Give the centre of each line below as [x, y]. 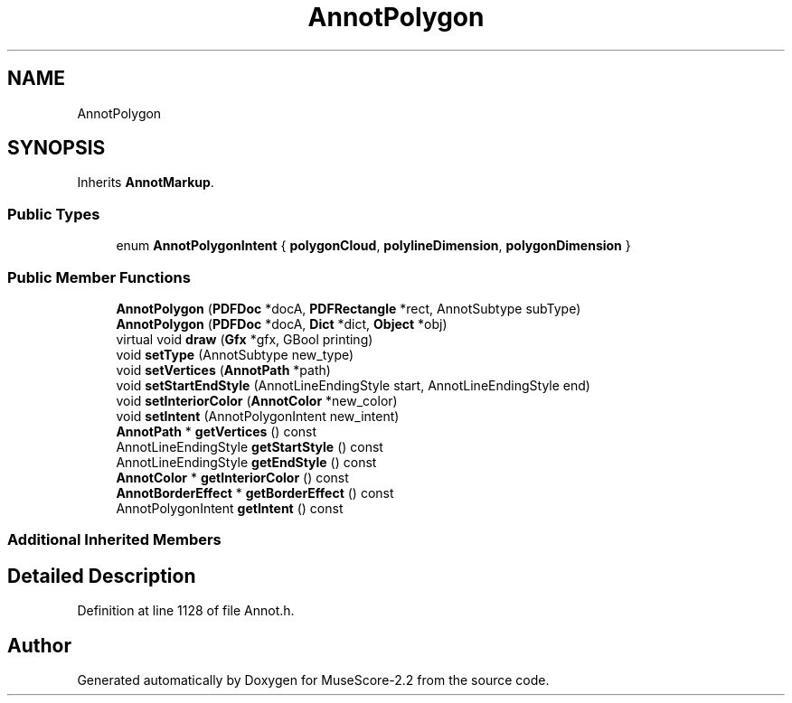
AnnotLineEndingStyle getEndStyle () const [246, 462]
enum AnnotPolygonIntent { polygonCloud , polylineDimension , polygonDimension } [373, 246]
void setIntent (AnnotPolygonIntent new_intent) [258, 416]
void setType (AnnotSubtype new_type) [235, 354]
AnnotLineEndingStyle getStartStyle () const [250, 446]
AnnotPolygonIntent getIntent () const [230, 508]
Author [39, 645]
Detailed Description [102, 576]
